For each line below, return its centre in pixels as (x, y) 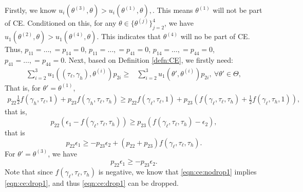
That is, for (23, 87)
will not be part (238, 10)
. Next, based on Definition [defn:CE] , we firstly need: (149, 60)
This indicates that (131, 36)
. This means (173, 10)
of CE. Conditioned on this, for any (61, 23)
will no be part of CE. (215, 36)
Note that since (29, 172)
